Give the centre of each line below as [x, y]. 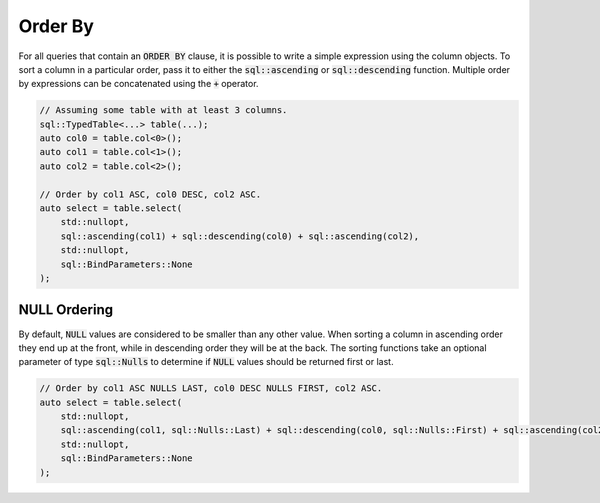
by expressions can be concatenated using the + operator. [138, 84]
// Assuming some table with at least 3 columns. [163, 110]
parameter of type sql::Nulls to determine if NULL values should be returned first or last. [206, 362]
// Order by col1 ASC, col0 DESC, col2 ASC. [150, 194]
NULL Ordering [66, 310]
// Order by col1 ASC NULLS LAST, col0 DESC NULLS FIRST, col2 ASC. [211, 388]
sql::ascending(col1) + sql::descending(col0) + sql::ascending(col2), [240, 236]
